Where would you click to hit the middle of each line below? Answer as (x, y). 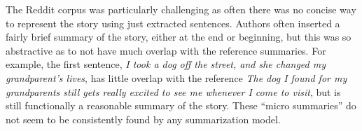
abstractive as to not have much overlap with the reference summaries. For (166, 50)
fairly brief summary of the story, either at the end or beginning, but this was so (179, 37)
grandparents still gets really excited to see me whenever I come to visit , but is (173, 91)
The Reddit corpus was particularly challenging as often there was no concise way (181, 9)
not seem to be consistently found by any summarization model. (143, 119)
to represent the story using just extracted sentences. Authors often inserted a (173, 23)
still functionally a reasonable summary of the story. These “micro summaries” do (181, 105)
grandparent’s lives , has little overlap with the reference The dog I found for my (176, 77)
